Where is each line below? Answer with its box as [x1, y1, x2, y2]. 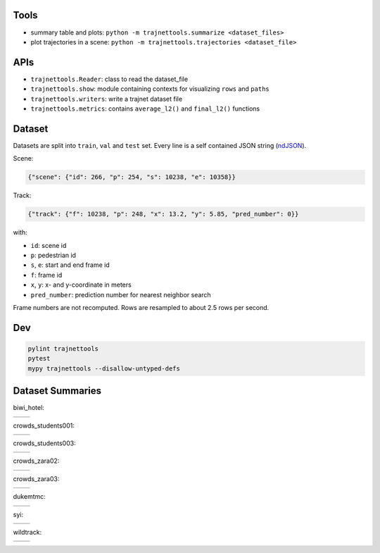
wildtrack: [13, 528, 42, 536]
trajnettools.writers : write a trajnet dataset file [30, 94, 183, 103]
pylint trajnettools [27, 344, 99, 352]
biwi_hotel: [13, 404, 45, 412]
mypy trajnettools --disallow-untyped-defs [27, 364, 181, 373]
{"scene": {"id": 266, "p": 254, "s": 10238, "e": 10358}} [27, 173, 236, 181]
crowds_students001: [13, 421, 75, 430]
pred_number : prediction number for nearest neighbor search [30, 290, 211, 299]
